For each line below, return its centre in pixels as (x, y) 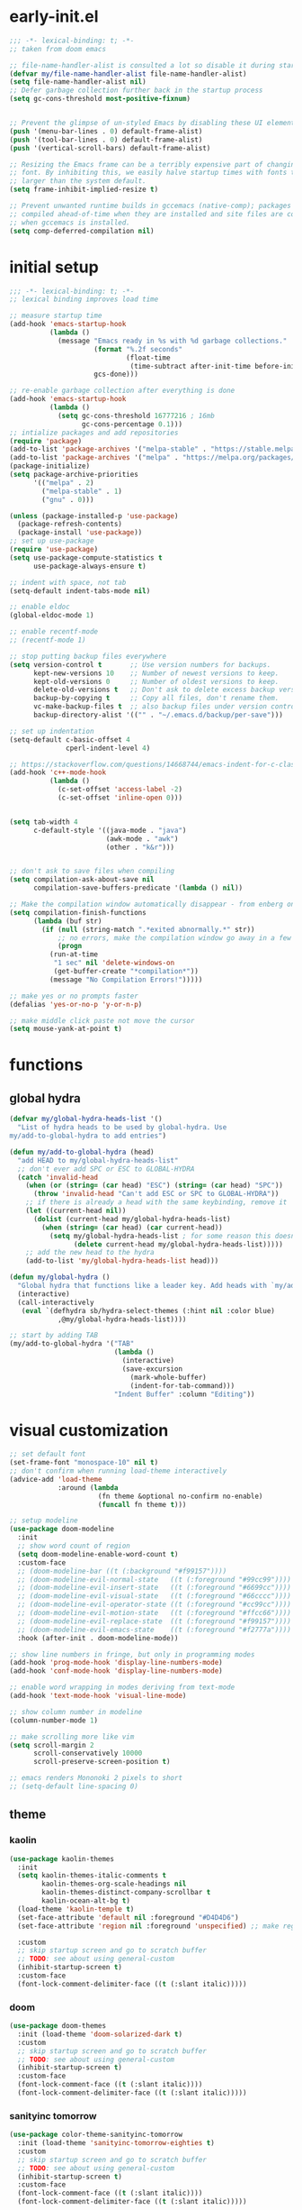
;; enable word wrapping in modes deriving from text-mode (122, 1687)
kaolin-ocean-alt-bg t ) (86, 1901)
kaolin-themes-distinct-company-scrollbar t (126, 1893)
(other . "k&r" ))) (140, 847)
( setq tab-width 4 (44, 822)
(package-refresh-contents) (70, 525)
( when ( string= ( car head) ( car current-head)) (132, 1228)
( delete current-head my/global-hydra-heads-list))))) (178, 1244)
